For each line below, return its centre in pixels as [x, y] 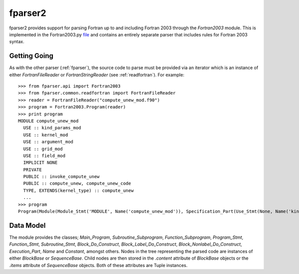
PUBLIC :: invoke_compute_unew [61, 177]
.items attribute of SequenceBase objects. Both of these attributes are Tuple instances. [98, 265]
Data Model [27, 226]
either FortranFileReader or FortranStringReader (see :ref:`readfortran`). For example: [97, 75]
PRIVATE [32, 170]
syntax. [17, 42]
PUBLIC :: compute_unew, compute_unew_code [77, 183]
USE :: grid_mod [43, 149]
